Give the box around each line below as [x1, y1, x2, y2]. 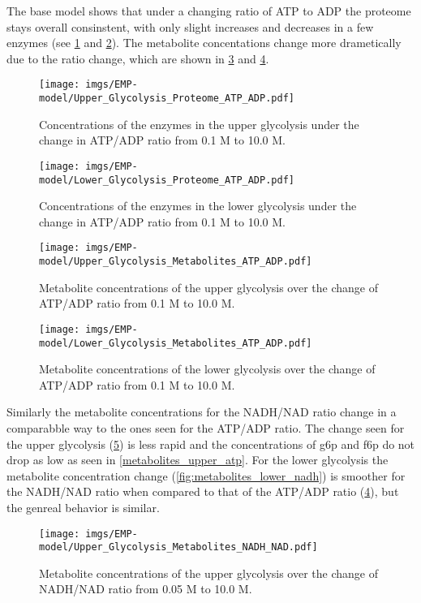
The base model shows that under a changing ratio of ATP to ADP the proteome [6, 2, 411, 19]
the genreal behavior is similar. [6, 498, 160, 515]
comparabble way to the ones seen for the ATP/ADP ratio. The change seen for [6, 419, 405, 436]
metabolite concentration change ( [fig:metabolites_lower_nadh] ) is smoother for [6, 467, 406, 484]
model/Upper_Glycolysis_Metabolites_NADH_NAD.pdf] [39, 541, 318, 553]
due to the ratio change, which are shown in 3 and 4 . [6, 50, 269, 67]
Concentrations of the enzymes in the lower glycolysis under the [39, 197, 357, 214]
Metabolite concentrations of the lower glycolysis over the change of [39, 360, 376, 377]
